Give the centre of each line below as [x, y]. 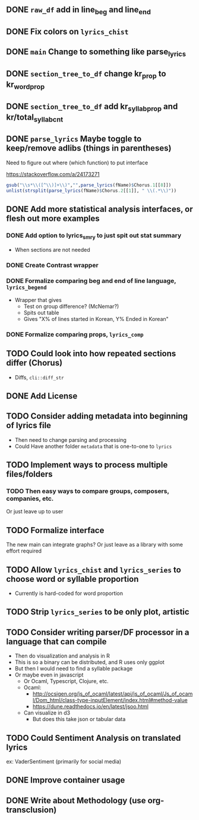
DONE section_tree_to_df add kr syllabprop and [92, 107]
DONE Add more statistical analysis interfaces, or [99, 209]
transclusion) [31, 810]
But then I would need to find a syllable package [74, 669]
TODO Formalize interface [55, 530]
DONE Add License [42, 396]
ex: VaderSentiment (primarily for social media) [64, 762]
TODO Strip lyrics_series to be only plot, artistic [98, 612]
